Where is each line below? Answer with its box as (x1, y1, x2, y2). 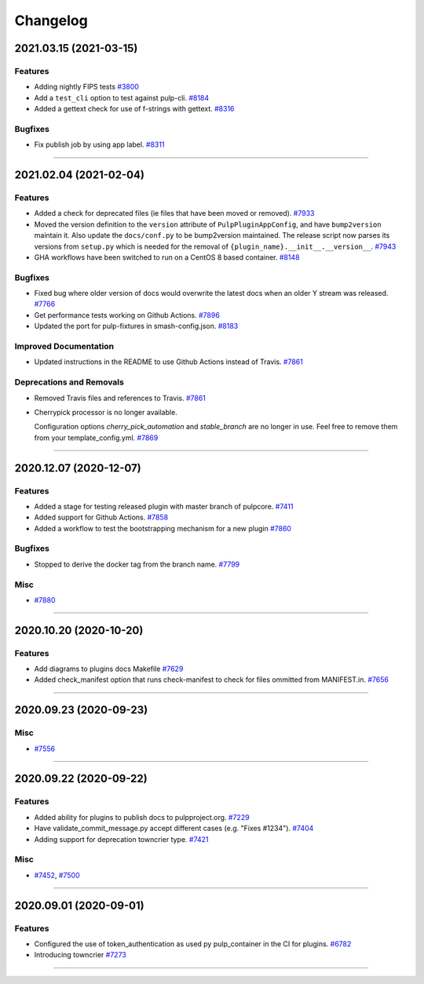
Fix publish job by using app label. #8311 (34, 140, 165, 149)
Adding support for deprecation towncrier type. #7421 (34, 834, 209, 844)
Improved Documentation (14, 341, 115, 352)
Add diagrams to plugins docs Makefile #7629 (34, 664, 184, 674)
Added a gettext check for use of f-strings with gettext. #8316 (34, 104, 235, 114)
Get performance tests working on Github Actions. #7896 (34, 310, 220, 319)
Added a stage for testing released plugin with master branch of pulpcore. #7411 (34, 501, 294, 511)
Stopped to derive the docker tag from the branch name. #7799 (34, 559, 240, 569)
